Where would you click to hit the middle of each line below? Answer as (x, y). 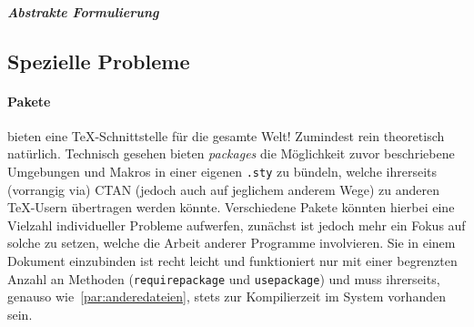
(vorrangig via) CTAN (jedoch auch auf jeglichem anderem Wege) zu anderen (223, 189)
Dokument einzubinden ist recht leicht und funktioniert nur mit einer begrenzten (232, 260)
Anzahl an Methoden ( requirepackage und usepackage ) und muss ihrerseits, (224, 278)
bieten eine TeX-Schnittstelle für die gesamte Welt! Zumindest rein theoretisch (226, 135)
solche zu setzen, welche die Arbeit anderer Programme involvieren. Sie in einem (232, 243)
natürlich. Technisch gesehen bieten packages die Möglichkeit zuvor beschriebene (231, 153)
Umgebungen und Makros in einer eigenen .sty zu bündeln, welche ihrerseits (222, 171)
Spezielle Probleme (99, 61)
